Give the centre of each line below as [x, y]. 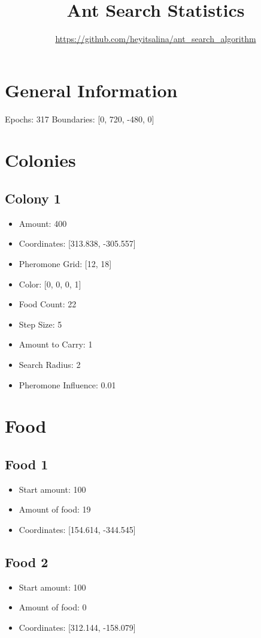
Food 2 [27, 561]
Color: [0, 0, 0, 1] [50, 284]
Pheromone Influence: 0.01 [67, 384]
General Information [91, 90]
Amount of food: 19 [55, 509]
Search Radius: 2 [50, 364]
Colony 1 [33, 198]
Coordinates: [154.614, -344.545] [77, 529]
